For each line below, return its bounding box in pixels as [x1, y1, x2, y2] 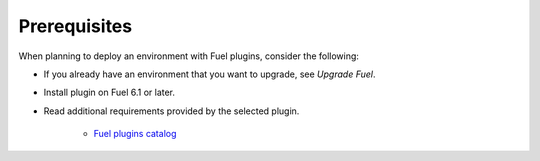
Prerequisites [18, 15, 133, 37]
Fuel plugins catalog [93, 128, 177, 140]
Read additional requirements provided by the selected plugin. [43, 105, 300, 117]
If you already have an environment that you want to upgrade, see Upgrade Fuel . [43, 68, 376, 80]
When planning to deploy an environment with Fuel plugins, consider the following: [18, 50, 360, 62]
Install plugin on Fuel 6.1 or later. [43, 86, 175, 99]
